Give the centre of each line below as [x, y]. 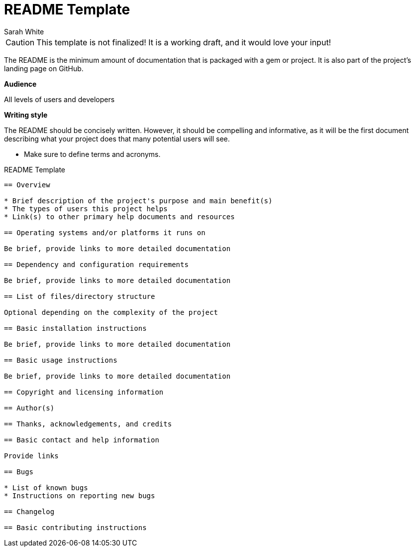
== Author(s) [29, 408]
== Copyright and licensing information [84, 392]
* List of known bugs [46, 487]
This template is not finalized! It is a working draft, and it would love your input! [184, 42]
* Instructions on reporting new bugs [80, 495]
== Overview [27, 185]
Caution [20, 42]
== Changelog [29, 511]
